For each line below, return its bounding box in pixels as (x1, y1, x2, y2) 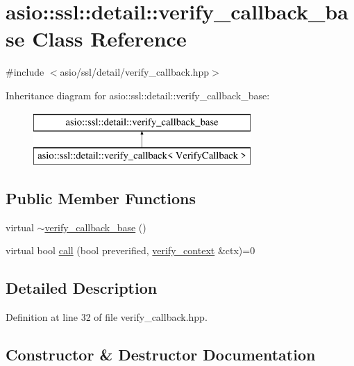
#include (6, 65, 44, 79)
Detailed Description (6, 277, 158, 299)
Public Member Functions (6, 188, 196, 209)
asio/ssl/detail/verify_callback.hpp (60, 65, 210, 79)
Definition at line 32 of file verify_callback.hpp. (6, 310, 208, 324)
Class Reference (32, 24, 187, 53)
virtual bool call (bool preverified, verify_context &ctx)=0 (6, 243, 255, 258)
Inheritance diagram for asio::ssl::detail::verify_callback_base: (6, 88, 270, 102)
